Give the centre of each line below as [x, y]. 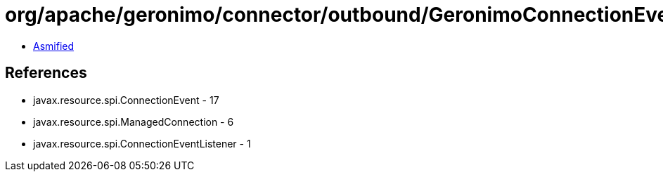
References [46, 73]
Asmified [54, 46]
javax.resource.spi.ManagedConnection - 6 [134, 122]
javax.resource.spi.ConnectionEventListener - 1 [142, 143]
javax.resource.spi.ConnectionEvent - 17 [126, 100]
